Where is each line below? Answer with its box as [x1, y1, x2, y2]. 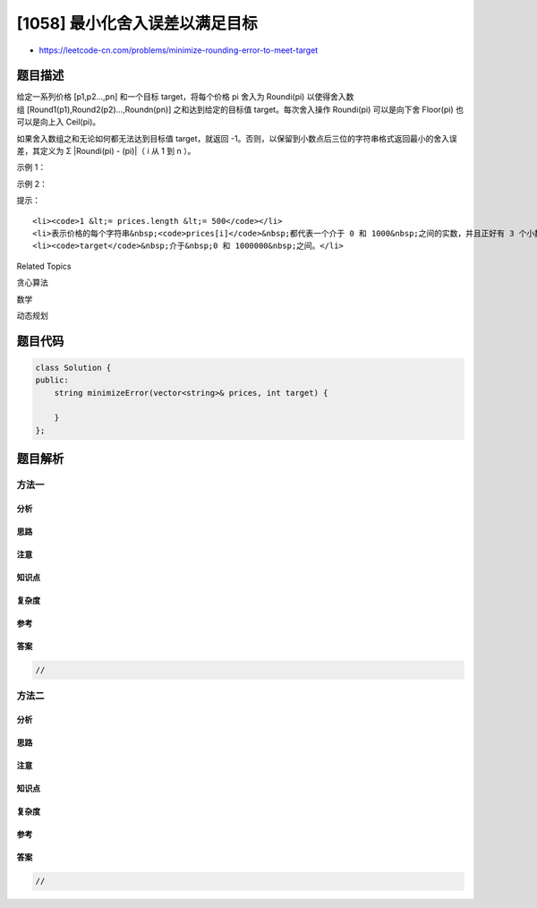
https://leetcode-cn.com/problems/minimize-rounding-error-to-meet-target [38, 45, 319, 56]
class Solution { [35, 363, 112, 373]
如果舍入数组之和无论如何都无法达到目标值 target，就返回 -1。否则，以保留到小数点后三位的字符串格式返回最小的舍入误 [16, 133, 457, 143]
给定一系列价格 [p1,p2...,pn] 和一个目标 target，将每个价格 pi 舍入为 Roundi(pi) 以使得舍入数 [16, 91, 354, 102]
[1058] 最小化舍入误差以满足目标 [16, 13, 259, 33]
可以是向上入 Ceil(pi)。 [16, 116, 101, 127]
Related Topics [16, 261, 72, 271]
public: [35, 375, 69, 385]
